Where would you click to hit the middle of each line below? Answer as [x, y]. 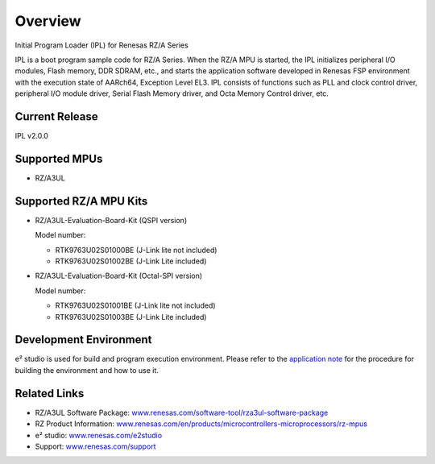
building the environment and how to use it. [87, 370]
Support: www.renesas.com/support [95, 446]
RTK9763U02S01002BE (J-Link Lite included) [131, 261]
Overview [48, 21]
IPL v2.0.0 [31, 136]
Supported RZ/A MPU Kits [81, 201]
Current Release [56, 116]
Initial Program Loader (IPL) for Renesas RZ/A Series [101, 45]
